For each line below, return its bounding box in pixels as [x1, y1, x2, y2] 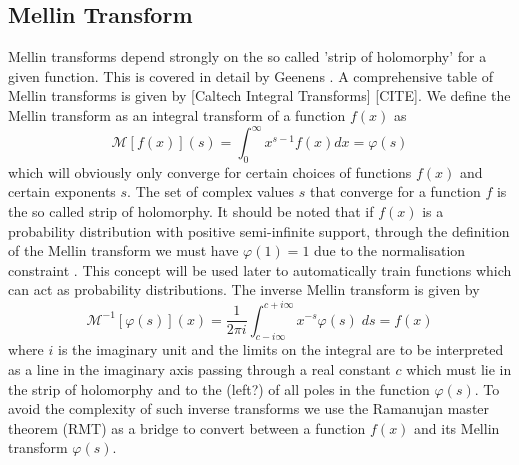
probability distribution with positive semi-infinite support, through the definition [8, 220, 510, 241]
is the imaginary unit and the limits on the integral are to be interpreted [57, 339, 504, 360]
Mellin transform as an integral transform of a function [8, 104, 346, 125]
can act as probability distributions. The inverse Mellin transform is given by [8, 279, 480, 300]
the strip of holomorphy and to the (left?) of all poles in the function [8, 378, 430, 399]
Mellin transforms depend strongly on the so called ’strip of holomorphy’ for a [8, 46, 487, 67]
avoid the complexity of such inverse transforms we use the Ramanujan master [8, 398, 490, 419]
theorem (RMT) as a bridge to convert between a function [8, 417, 366, 438]
